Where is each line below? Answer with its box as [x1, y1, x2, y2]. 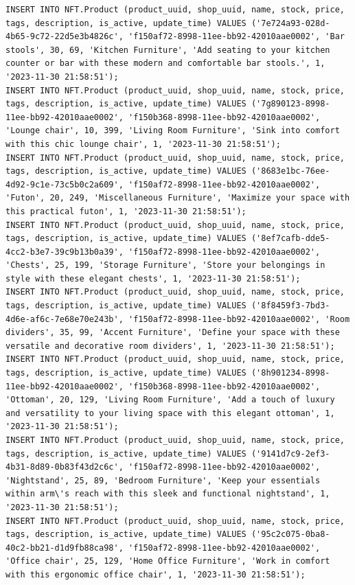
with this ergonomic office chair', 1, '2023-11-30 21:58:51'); [5, 569, 306, 580]
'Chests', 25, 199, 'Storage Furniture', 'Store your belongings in [5, 260, 325, 271]
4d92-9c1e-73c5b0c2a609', [5, 179, 124, 190]
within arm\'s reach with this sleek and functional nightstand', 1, [5, 489, 330, 499]
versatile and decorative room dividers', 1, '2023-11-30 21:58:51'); [5, 341, 335, 351]
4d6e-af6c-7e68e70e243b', [5, 314, 124, 324]
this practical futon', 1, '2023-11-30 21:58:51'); [5, 206, 247, 216]
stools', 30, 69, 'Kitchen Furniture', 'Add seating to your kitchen [5, 45, 330, 55]
